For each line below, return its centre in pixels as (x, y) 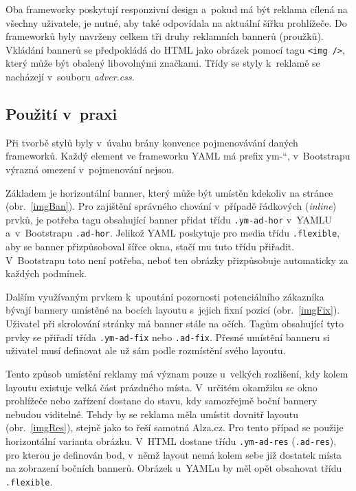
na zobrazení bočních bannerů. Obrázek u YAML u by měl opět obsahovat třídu (174, 468)
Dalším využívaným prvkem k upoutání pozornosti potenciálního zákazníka (165, 296)
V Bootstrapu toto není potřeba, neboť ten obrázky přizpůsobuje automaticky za (177, 260)
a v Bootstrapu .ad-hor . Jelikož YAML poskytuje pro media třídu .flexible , (173, 233)
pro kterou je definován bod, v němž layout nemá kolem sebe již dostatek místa (174, 454)
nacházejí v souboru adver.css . (70, 77)
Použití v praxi (62, 114)
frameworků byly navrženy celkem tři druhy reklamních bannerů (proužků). (165, 36)
